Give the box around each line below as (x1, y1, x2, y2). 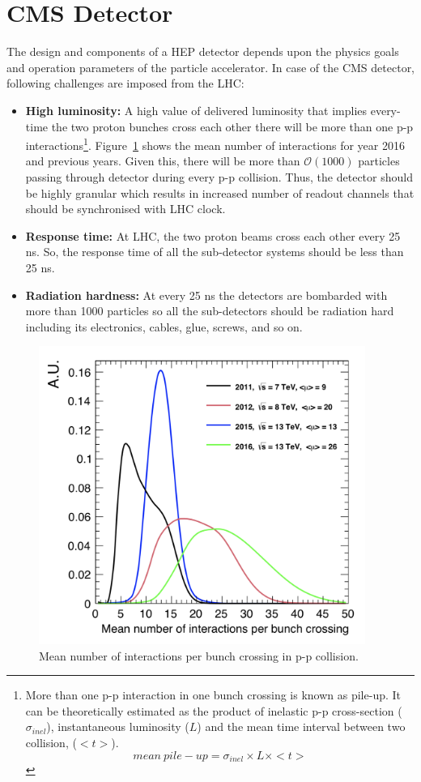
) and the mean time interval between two (197, 718, 406, 735)
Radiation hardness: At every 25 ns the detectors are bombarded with (25, 286, 388, 303)
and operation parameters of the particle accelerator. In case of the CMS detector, (6, 58, 415, 75)
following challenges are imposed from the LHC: (6, 75, 245, 92)
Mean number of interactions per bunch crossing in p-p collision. (39, 647, 359, 664)
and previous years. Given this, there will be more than (25, 152, 300, 169)
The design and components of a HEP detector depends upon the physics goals (6, 43, 399, 60)
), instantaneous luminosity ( (46, 718, 189, 735)
